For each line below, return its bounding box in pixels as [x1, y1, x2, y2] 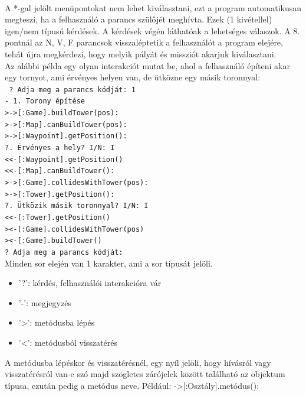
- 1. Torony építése [5, 97, 85, 106]
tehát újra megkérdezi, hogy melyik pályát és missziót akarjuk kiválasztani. [5, 47, 277, 60]
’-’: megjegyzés [18, 296, 71, 309]
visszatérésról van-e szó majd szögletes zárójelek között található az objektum [5, 368, 285, 380]
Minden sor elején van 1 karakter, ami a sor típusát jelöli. [5, 257, 213, 269]
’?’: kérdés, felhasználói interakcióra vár [18, 277, 162, 289]
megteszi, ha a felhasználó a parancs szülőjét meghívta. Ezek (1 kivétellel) [5, 13, 272, 25]
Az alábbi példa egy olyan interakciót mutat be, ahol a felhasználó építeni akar [5, 59, 290, 72]
